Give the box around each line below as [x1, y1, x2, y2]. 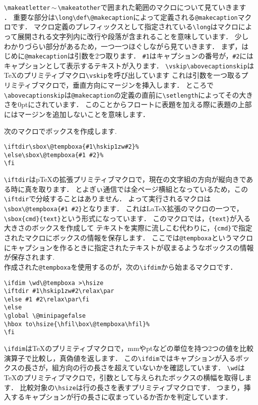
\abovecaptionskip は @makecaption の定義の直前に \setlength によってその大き [4, 89, 253, 100]
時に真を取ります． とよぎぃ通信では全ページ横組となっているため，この [10, 183, 248, 194]
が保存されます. [4, 252, 55, 262]
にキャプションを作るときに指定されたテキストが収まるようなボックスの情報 [4, 242, 254, 252]
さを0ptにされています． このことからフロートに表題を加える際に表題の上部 [4, 99, 252, 110]
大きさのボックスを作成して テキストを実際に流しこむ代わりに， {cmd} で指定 [4, 223, 253, 233]
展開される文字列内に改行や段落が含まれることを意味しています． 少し [17, 31, 249, 41]
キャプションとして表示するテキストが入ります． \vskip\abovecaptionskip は [4, 60, 254, 70]
